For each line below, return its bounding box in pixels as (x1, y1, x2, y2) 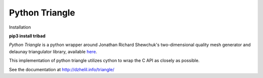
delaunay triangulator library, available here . (9, 48, 97, 54)
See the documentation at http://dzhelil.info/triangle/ (9, 66, 114, 72)
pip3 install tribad (9, 33, 46, 39)
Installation (9, 24, 31, 30)
